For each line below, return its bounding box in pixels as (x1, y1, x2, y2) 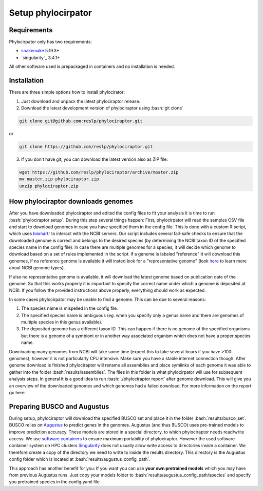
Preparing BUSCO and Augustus (9, 402, 110, 410)
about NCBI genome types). (9, 265, 65, 271)
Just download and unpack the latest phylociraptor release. (21, 98, 141, 104)
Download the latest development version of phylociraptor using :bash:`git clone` (21, 105, 184, 111)
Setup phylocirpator (9, 7, 92, 18)
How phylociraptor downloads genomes (9, 197, 133, 206)
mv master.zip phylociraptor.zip (19, 176, 99, 182)
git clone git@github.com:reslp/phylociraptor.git (19, 118, 143, 124)
